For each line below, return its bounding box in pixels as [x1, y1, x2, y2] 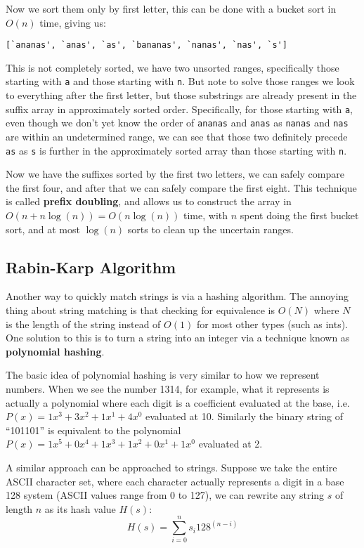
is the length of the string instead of [6, 316, 161, 331]
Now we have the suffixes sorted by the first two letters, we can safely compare [6, 167, 344, 181]
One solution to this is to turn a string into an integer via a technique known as [6, 330, 350, 345]
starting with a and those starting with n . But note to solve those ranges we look [6, 74, 355, 89]
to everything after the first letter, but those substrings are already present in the [6, 88, 357, 103]
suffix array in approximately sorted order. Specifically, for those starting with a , [6, 101, 353, 116]
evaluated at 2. [198, 436, 263, 451]
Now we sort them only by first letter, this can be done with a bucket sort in [6, 1, 337, 15]
